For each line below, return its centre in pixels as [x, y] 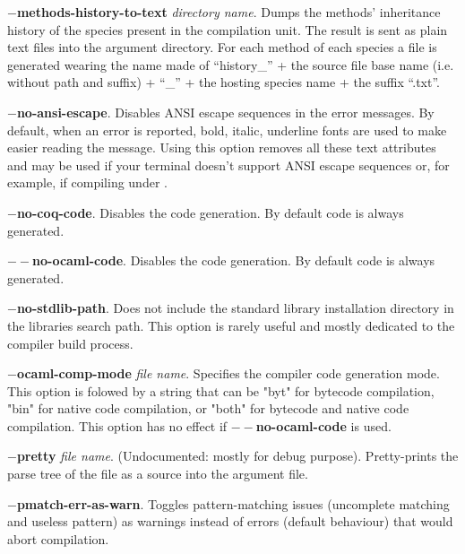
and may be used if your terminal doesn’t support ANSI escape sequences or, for [228, 164]
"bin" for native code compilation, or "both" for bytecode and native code [208, 408]
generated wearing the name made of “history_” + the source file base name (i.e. [231, 64]
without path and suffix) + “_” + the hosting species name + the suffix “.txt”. [224, 82]
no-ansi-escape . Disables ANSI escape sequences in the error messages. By [225, 112]
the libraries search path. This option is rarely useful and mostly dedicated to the [231, 325]
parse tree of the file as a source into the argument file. [158, 474]
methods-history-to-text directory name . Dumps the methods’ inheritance [228, 12]
